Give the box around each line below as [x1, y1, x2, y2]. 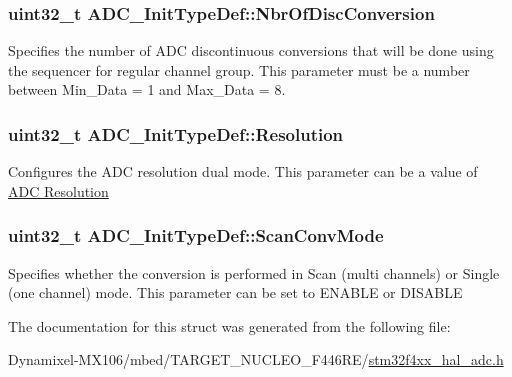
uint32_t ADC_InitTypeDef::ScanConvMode [8, 223, 384, 248]
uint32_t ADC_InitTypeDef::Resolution [8, 121, 344, 146]
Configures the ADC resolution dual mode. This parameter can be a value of [8, 161, 478, 182]
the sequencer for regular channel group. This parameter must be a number [8, 59, 470, 80]
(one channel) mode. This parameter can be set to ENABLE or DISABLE [8, 282, 463, 303]
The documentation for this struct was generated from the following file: [8, 315, 451, 336]
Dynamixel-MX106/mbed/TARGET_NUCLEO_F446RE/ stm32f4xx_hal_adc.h [8, 349, 504, 370]
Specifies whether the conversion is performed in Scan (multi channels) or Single [8, 262, 500, 283]
